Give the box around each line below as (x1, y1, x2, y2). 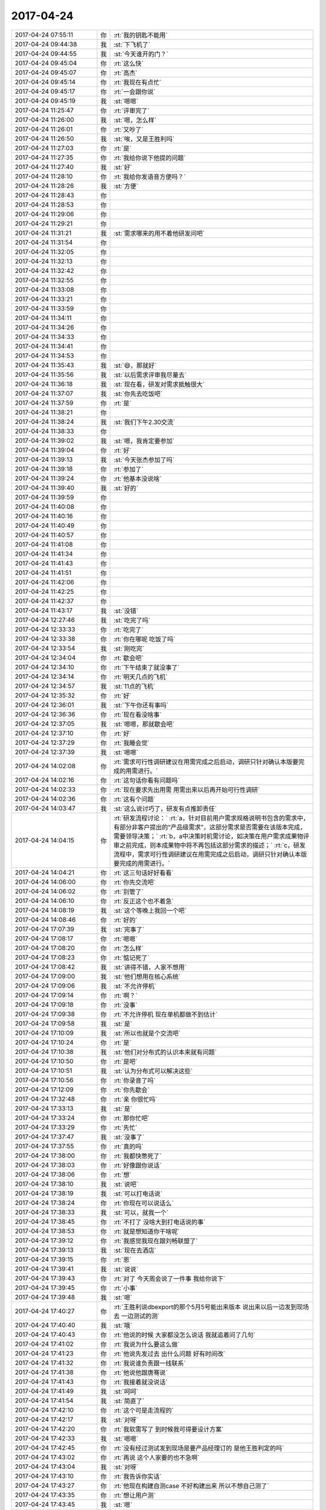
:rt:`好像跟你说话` (113, 1161, 162, 1169)
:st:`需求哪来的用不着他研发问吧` (113, 229, 205, 237)
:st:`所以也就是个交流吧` (113, 1029, 181, 1037)
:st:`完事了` (113, 925, 145, 933)
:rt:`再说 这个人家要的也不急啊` (113, 1453, 200, 1462)
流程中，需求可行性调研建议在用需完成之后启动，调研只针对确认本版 (113, 850, 307, 858)
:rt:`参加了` (113, 465, 144, 474)
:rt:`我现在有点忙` (113, 78, 162, 86)
